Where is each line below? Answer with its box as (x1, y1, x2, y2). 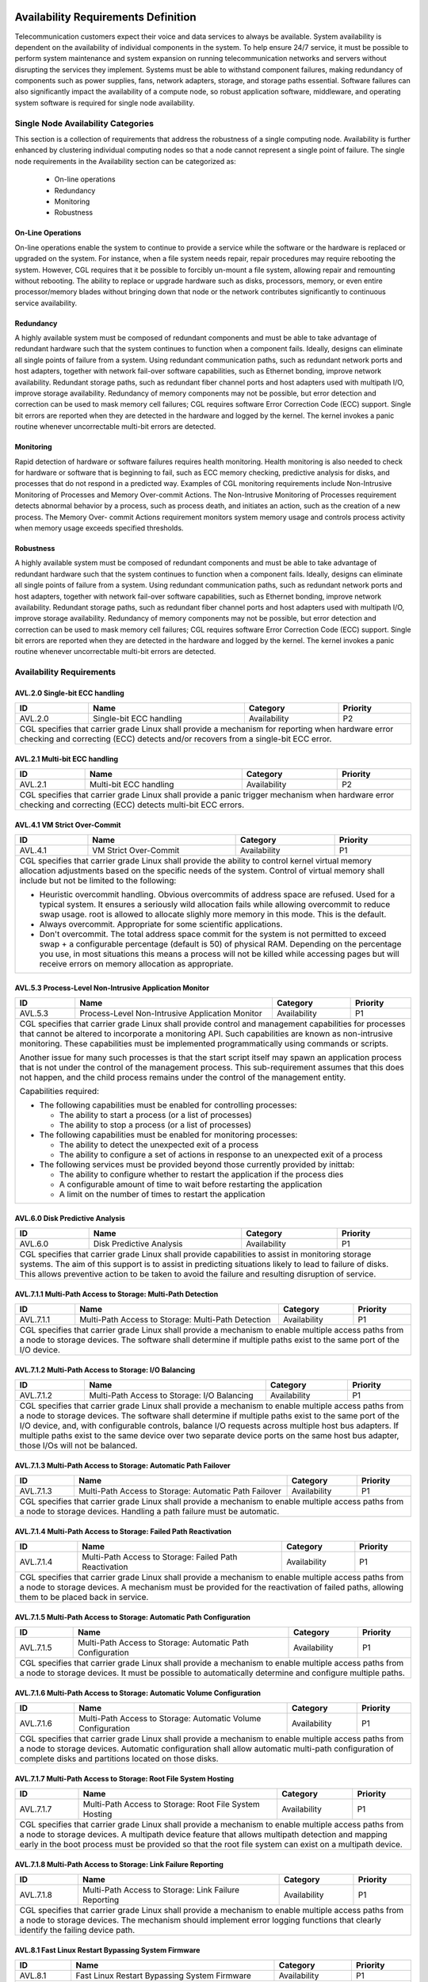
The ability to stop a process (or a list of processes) (59, 1119, 252, 1131)
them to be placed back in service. (19, 1592, 149, 1603)
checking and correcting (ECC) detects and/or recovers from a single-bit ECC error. (19, 733, 332, 744)
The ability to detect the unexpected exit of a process (59, 1139, 259, 1150)
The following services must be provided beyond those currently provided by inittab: (39, 1159, 355, 1170)
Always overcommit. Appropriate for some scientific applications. (39, 919, 283, 930)
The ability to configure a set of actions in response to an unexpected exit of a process (59, 1150, 384, 1161)
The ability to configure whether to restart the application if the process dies (59, 1169, 344, 1180)
